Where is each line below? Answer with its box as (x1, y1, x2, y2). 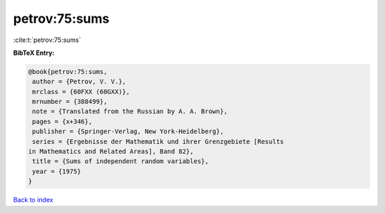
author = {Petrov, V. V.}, (32, 78, 126, 85)
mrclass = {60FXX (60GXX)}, (32, 88, 130, 95)
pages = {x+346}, (32, 118, 93, 125)
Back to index (13, 196, 53, 204)
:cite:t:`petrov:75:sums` (13, 36, 81, 44)
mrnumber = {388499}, (32, 98, 108, 106)
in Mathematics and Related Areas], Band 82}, (28, 147, 194, 156)
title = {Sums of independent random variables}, (32, 157, 210, 165)
